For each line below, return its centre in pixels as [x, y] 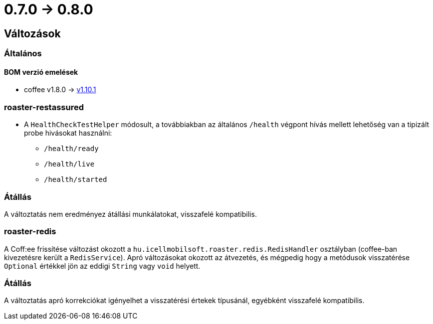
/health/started [76, 180]
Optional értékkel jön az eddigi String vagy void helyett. [102, 266]
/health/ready [71, 149]
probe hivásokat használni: [68, 133]
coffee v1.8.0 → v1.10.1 [60, 90]
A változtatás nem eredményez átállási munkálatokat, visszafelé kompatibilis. [130, 214]
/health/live [69, 164]
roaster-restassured [44, 107]
